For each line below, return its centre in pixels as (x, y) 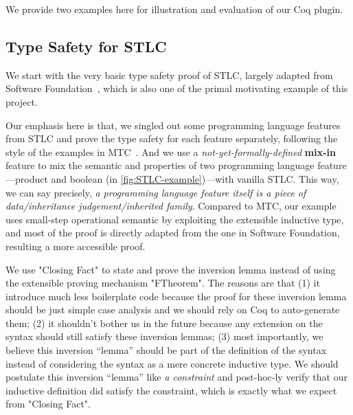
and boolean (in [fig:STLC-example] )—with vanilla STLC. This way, (195, 178)
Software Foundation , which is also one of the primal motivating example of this (177, 88)
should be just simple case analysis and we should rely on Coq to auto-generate (173, 310)
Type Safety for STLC (86, 46)
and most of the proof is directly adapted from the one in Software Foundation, (173, 233)
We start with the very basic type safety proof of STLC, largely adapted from (169, 75)
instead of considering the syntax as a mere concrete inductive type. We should (172, 363)
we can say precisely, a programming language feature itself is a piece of (156, 192)
